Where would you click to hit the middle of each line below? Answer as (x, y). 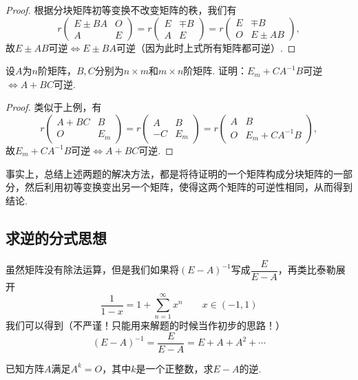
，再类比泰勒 (307, 270)
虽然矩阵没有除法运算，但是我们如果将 (92, 270)
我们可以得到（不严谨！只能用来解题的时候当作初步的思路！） (145, 325)
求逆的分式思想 (56, 237)
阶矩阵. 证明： (215, 71)
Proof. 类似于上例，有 (54, 107)
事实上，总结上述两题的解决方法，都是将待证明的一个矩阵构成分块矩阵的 (169, 173)
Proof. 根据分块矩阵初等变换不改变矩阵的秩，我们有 (121, 10)
